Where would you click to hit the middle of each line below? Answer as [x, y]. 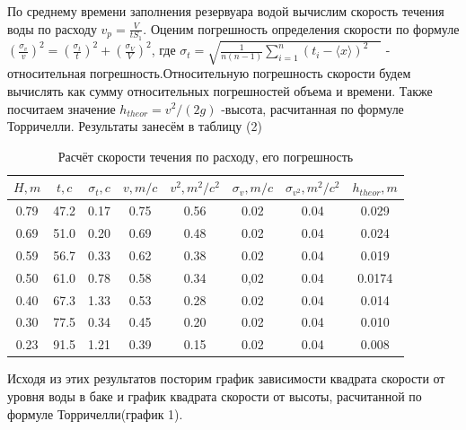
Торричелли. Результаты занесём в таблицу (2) [135, 126]
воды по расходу [52, 28]
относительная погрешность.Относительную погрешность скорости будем [209, 73]
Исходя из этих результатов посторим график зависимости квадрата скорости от [226, 378]
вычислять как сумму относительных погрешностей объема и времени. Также [220, 90]
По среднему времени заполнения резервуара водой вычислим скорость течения [226, 11]
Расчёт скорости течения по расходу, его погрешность [206, 156]
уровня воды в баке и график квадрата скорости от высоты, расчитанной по [215, 395]
